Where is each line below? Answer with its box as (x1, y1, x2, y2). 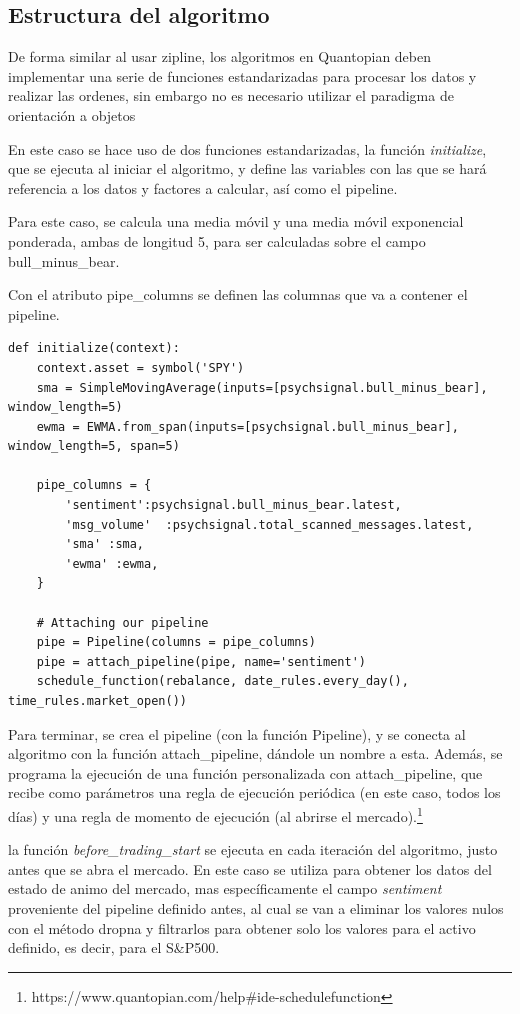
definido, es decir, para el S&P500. (8, 937, 220, 958)
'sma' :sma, (65, 537, 145, 552)
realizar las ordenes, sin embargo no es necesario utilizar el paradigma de (8, 85, 454, 106)
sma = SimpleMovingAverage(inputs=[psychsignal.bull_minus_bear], (36, 380, 488, 395)
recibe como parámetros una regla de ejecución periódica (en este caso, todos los (8, 782, 501, 803)
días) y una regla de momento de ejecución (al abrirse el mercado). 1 (8, 802, 423, 826)
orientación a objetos (8, 104, 136, 125)
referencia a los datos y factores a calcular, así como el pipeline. (8, 177, 398, 198)
